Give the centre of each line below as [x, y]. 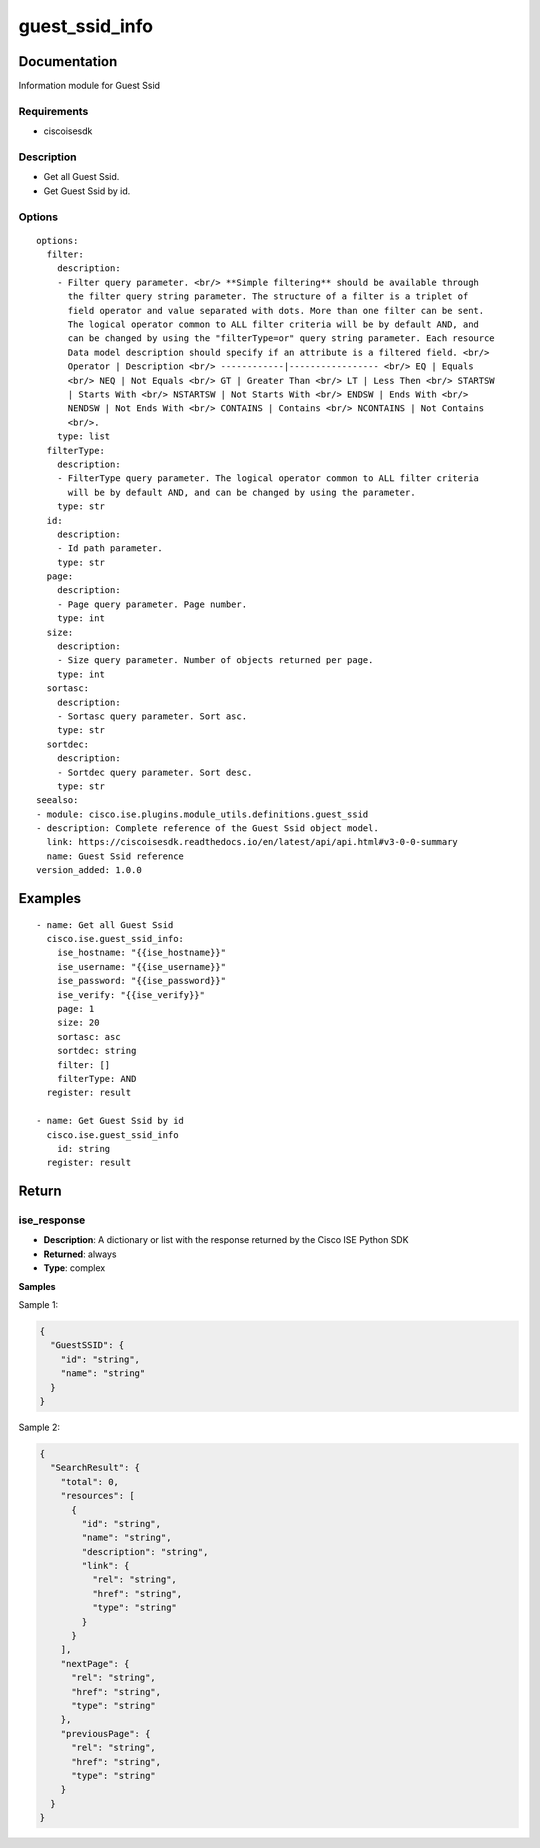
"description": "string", [145, 1551]
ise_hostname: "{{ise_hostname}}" [141, 953]
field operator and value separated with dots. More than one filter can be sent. [276, 310]
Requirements [53, 111]
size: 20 [78, 1023]
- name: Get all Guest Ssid [105, 924]
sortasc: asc [88, 1036]
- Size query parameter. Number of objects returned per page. [215, 660]
